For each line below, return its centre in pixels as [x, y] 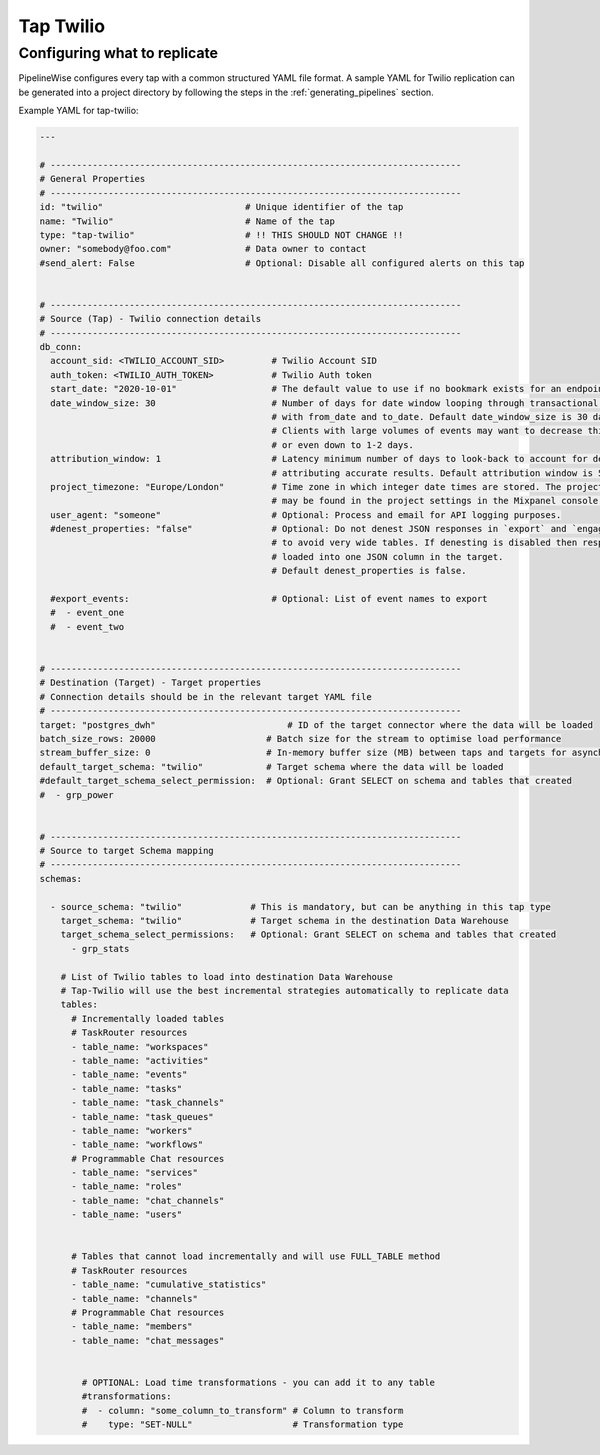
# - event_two [87, 626]
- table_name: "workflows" [137, 1144]
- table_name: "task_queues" [142, 1116]
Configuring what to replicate [118, 53]
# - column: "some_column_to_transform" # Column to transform [242, 1410]
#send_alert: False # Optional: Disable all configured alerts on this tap [282, 263]
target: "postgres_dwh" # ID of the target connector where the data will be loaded [316, 724]
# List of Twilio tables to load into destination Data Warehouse [227, 976]
